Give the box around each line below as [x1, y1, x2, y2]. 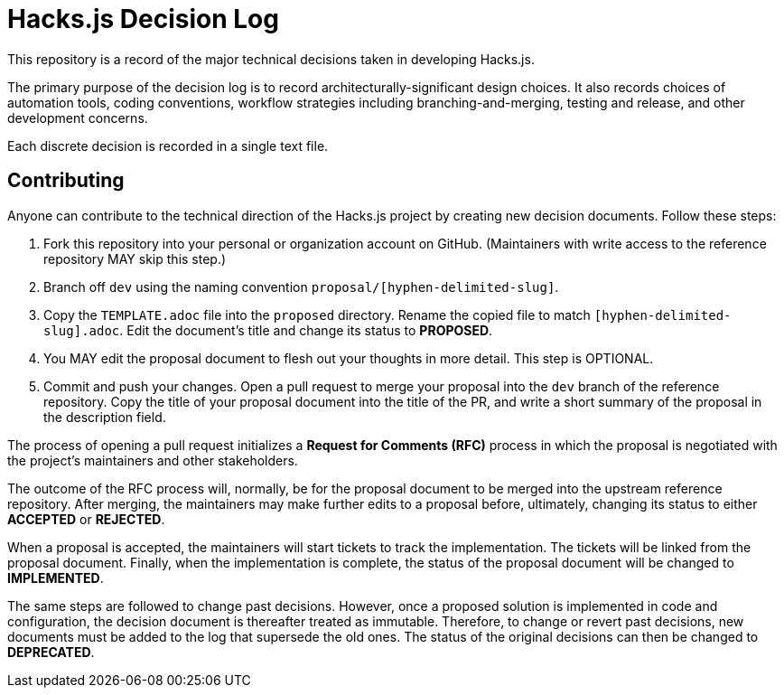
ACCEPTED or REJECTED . [7, 511, 165, 527]
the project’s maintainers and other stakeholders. [7, 452, 298, 468]
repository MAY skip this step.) [43, 250, 227, 267]
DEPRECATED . [7, 643, 95, 660]
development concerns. [7, 109, 148, 126]
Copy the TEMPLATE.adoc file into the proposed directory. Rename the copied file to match [43, 306, 591, 323]
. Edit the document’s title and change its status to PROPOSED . [119, 322, 493, 338]
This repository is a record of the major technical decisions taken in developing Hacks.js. [7, 51, 535, 67]
